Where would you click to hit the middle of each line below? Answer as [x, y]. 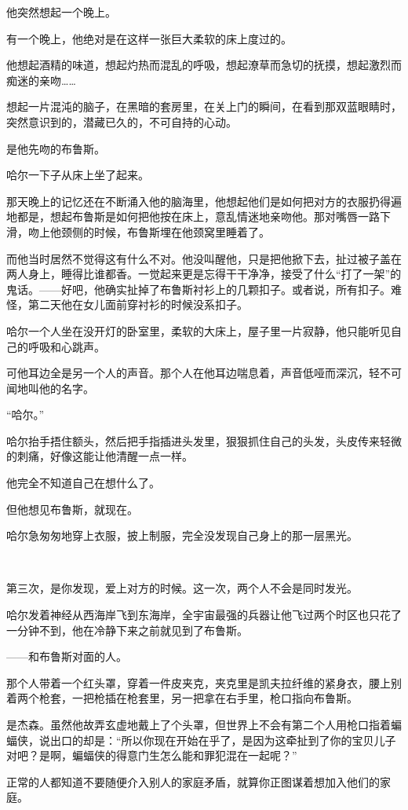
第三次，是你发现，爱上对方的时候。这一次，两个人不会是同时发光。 [182, 588]
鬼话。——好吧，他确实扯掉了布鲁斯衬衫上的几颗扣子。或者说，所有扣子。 [199, 289]
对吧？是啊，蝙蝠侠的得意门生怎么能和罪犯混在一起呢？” [152, 755]
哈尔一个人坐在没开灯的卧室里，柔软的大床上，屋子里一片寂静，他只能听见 [199, 330]
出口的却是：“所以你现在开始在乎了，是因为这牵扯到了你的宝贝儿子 [223, 740]
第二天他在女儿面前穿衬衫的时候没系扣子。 [138, 304]
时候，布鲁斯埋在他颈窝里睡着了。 [182, 231]
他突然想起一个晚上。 [61, 12]
